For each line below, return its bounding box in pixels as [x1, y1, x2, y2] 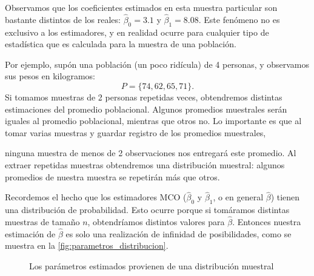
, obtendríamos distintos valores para [87, 215, 225, 228]
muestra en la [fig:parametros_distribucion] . [5, 239, 169, 252]
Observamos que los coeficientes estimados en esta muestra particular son [5, 1, 278, 13]
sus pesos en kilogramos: [5, 70, 95, 82]
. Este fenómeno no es [198, 13, 280, 25]
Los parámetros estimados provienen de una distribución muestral [29, 259, 274, 272]
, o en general [213, 191, 264, 203]
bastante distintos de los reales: [5, 13, 121, 25]
